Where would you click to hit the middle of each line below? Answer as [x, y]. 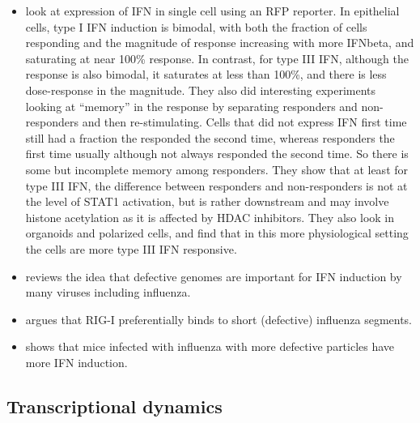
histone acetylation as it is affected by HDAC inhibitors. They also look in [210, 217]
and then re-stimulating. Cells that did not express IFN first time [244, 122]
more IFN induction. [76, 362]
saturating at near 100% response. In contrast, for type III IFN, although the [217, 58]
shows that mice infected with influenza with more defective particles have [210, 346]
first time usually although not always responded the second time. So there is [217, 154]
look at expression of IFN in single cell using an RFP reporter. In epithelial [212, 11]
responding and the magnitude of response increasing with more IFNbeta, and [220, 43]
